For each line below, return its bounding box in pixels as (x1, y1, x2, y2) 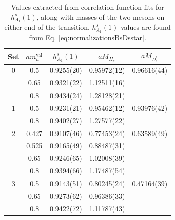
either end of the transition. (4, 22, 90, 32)
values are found (120, 22, 171, 32)
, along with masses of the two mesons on (36, 11, 165, 22)
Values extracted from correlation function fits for (11, 2, 164, 12)
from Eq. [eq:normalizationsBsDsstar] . (29, 32, 146, 43)
